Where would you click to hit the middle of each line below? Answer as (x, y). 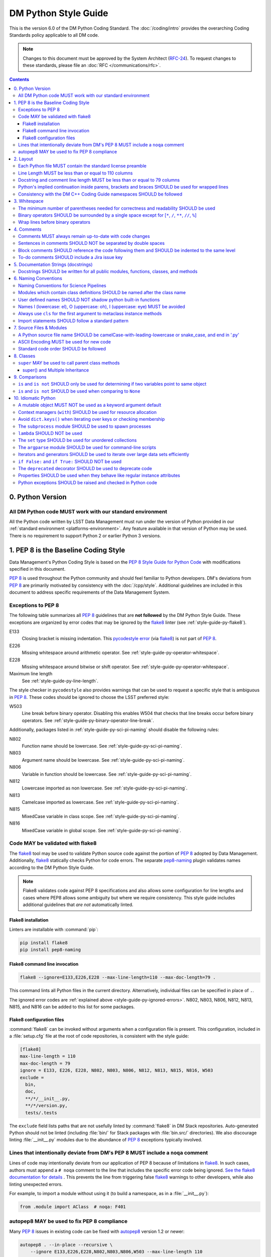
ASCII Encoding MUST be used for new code (65, 341)
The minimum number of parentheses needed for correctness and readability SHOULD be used (117, 208)
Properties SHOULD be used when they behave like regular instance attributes (99, 476)
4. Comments (28, 229)
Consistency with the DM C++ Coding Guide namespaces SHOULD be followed (100, 194)
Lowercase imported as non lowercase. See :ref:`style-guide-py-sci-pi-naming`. (105, 788)
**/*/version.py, (46, 1106)
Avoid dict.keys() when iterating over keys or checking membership (92, 419)
